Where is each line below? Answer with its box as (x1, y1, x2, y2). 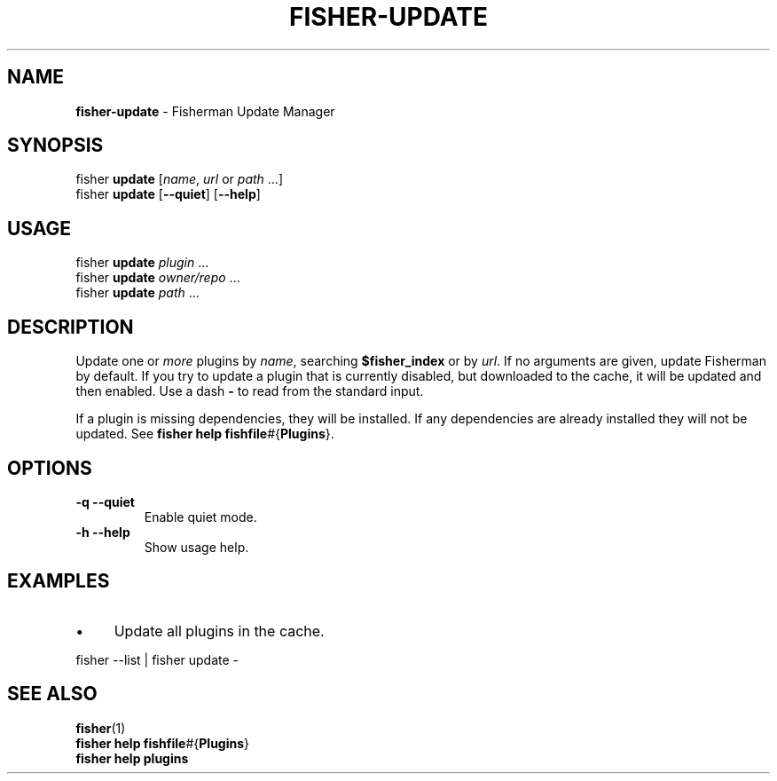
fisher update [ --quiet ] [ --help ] (75, 186, 261, 202)
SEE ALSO (7, 682, 98, 706)
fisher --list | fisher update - (75, 651, 239, 667)
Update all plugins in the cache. (114, 621, 325, 640)
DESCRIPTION (7, 315, 134, 338)
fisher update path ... (75, 285, 200, 301)
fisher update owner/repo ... (75, 270, 240, 286)
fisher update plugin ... (75, 255, 209, 271)
